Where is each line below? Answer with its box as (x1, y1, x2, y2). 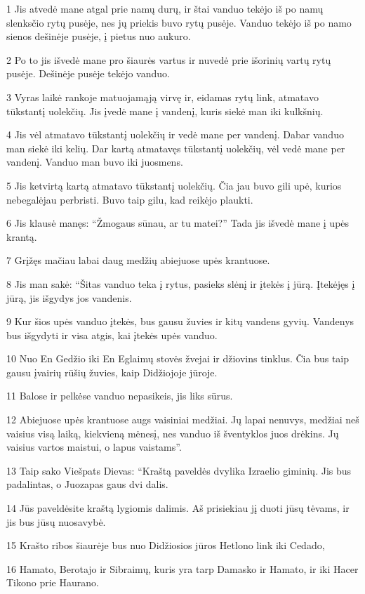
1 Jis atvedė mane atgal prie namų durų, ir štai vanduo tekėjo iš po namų (6, 1, 324, 15)
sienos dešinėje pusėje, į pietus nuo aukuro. (6, 29, 191, 44)
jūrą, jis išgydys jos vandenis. (6, 290, 132, 305)
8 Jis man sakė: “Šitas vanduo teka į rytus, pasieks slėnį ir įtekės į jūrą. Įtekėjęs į (6, 276, 355, 291)
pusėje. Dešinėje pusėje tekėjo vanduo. (6, 66, 170, 81)
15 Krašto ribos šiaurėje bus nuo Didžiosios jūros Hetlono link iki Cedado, (6, 538, 325, 553)
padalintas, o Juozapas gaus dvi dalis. (6, 477, 168, 491)
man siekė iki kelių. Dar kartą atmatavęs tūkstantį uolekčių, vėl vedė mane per (6, 140, 345, 155)
